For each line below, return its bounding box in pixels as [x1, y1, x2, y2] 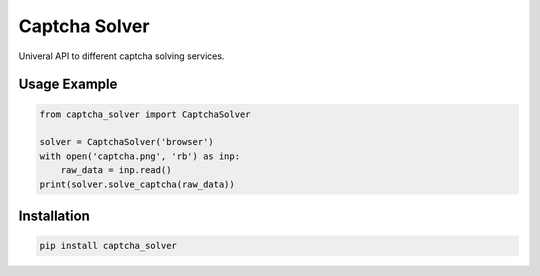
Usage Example [18, 76, 118, 93]
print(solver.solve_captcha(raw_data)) [39, 178, 235, 190]
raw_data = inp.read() [60, 165, 172, 176]
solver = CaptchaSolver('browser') [39, 136, 214, 148]
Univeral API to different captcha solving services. [18, 50, 225, 62]
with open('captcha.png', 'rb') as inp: [39, 150, 240, 162]
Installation [18, 207, 90, 224]
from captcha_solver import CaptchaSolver [39, 108, 251, 120]
